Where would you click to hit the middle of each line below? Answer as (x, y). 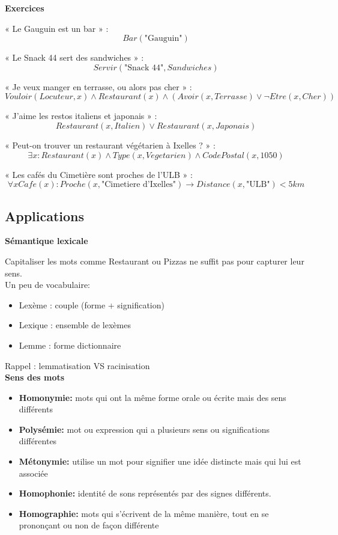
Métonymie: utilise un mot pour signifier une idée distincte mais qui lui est (160, 461)
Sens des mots (35, 377)
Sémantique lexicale (47, 241)
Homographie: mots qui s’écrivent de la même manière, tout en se (144, 513)
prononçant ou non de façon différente (89, 525)
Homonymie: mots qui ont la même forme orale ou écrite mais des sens (152, 397)
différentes (38, 441)
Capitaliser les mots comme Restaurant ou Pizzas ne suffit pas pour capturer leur (155, 261)
